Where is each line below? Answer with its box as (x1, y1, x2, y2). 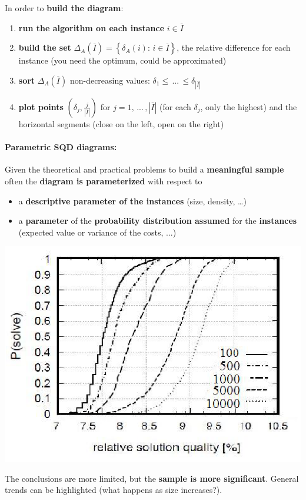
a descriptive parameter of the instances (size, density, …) (18, 194, 247, 207)
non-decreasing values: (69, 74, 150, 86)
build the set (18, 41, 71, 54)
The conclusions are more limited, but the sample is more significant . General (5, 472, 299, 484)
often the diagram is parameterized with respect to (5, 174, 202, 187)
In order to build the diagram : (5, 2, 124, 14)
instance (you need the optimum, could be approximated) (18, 54, 227, 67)
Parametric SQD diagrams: (5, 141, 117, 153)
